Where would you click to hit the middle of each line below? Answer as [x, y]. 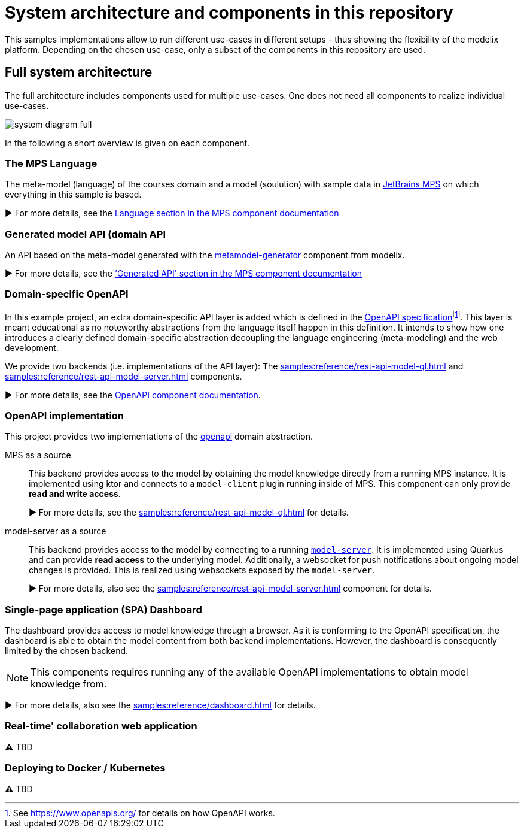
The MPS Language [51, 163]
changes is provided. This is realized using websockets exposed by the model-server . [202, 570]
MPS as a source [38, 455]
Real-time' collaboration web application [101, 726]
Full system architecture [79, 72]
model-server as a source [56, 531]
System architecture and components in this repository [229, 13]
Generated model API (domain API [86, 234]
